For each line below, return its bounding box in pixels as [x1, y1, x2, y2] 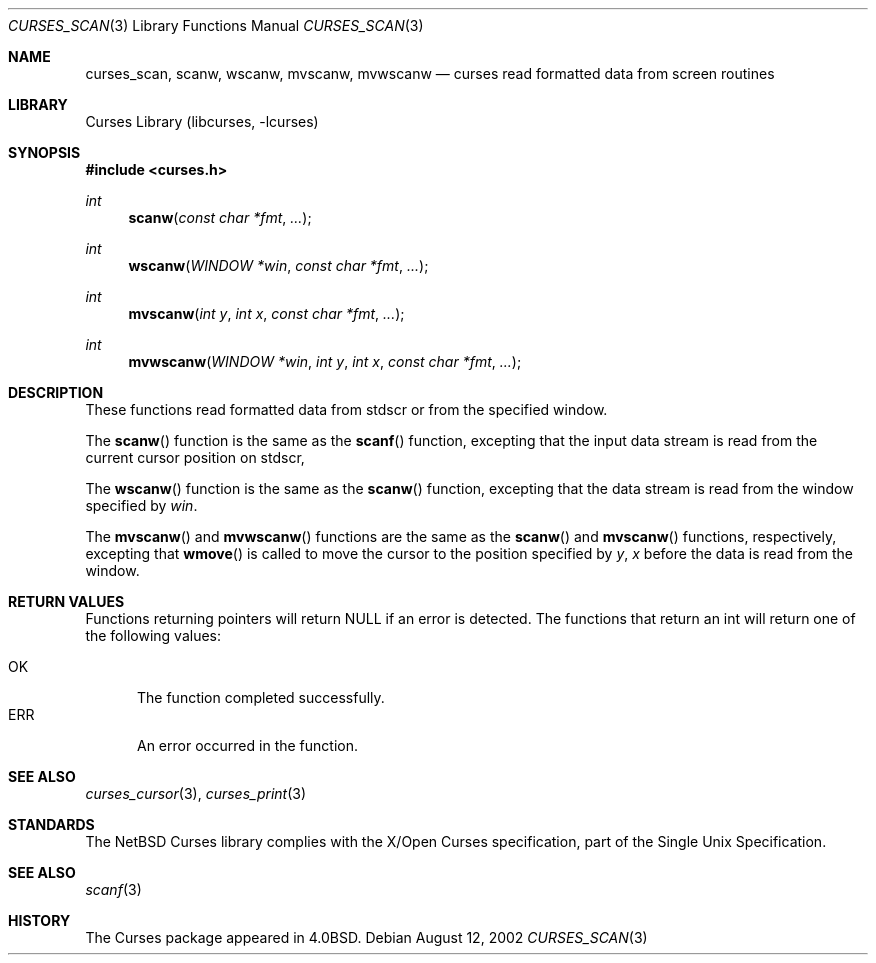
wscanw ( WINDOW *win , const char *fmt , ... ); [128, 257, 429, 274]
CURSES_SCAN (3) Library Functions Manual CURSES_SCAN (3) [8, 17, 424, 34]
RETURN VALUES [8, 593, 125, 610]
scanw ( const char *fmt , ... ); [128, 209, 312, 226]
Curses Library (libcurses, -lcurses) [85, 113, 319, 130]
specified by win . [85, 497, 198, 514]
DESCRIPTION [8, 384, 104, 401]
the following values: [85, 627, 221, 644]
